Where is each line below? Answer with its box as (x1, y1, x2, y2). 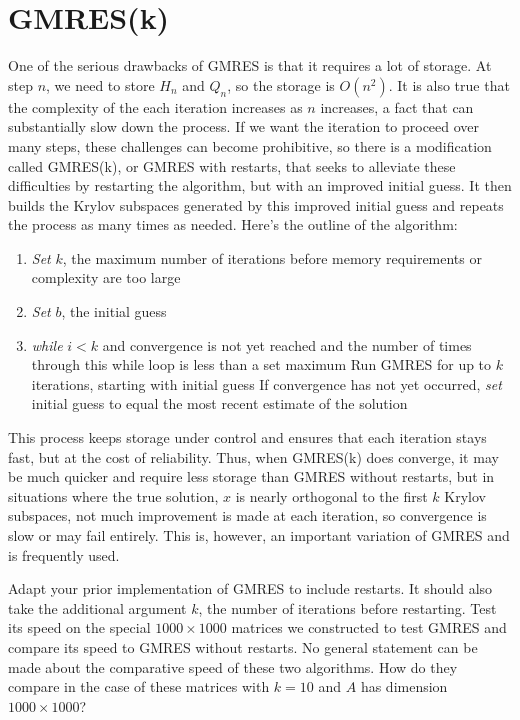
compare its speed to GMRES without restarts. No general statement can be (8, 636, 478, 657)
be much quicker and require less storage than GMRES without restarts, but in (8, 466, 495, 487)
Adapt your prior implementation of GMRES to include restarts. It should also (8, 578, 493, 599)
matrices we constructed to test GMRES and (231, 617, 507, 638)
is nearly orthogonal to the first (235, 485, 428, 506)
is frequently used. (8, 544, 120, 565)
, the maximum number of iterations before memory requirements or (62, 247, 482, 268)
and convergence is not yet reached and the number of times (102, 334, 472, 355)
